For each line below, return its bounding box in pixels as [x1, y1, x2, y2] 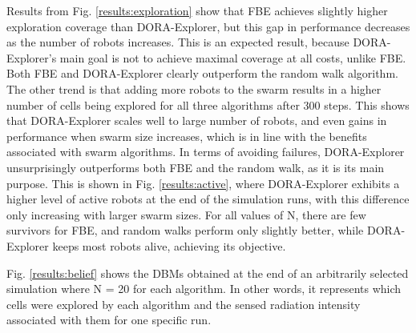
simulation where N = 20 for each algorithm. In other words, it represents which [6, 280, 402, 297]
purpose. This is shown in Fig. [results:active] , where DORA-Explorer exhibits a [6, 175, 400, 191]
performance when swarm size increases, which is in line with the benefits [6, 127, 367, 144]
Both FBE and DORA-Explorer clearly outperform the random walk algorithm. [6, 65, 398, 82]
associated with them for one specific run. [6, 311, 212, 328]
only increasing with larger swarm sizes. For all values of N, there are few [6, 206, 366, 223]
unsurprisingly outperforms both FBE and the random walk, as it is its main [6, 158, 385, 175]
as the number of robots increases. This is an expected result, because [6, 34, 349, 50]
